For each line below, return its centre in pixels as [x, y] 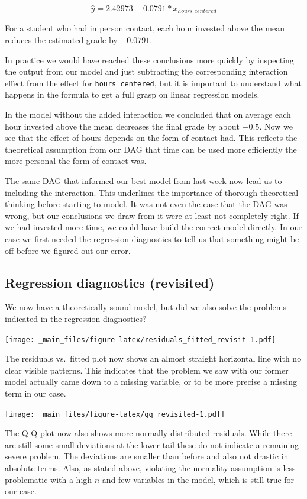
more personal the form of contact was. [76, 161]
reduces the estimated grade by [61, 40]
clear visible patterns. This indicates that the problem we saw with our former [147, 370]
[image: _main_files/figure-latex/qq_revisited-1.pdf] [115, 414]
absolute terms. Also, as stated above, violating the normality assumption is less [150, 468]
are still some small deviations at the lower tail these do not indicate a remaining [152, 444]
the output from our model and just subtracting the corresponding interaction [146, 71]
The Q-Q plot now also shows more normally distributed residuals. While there [148, 433]
